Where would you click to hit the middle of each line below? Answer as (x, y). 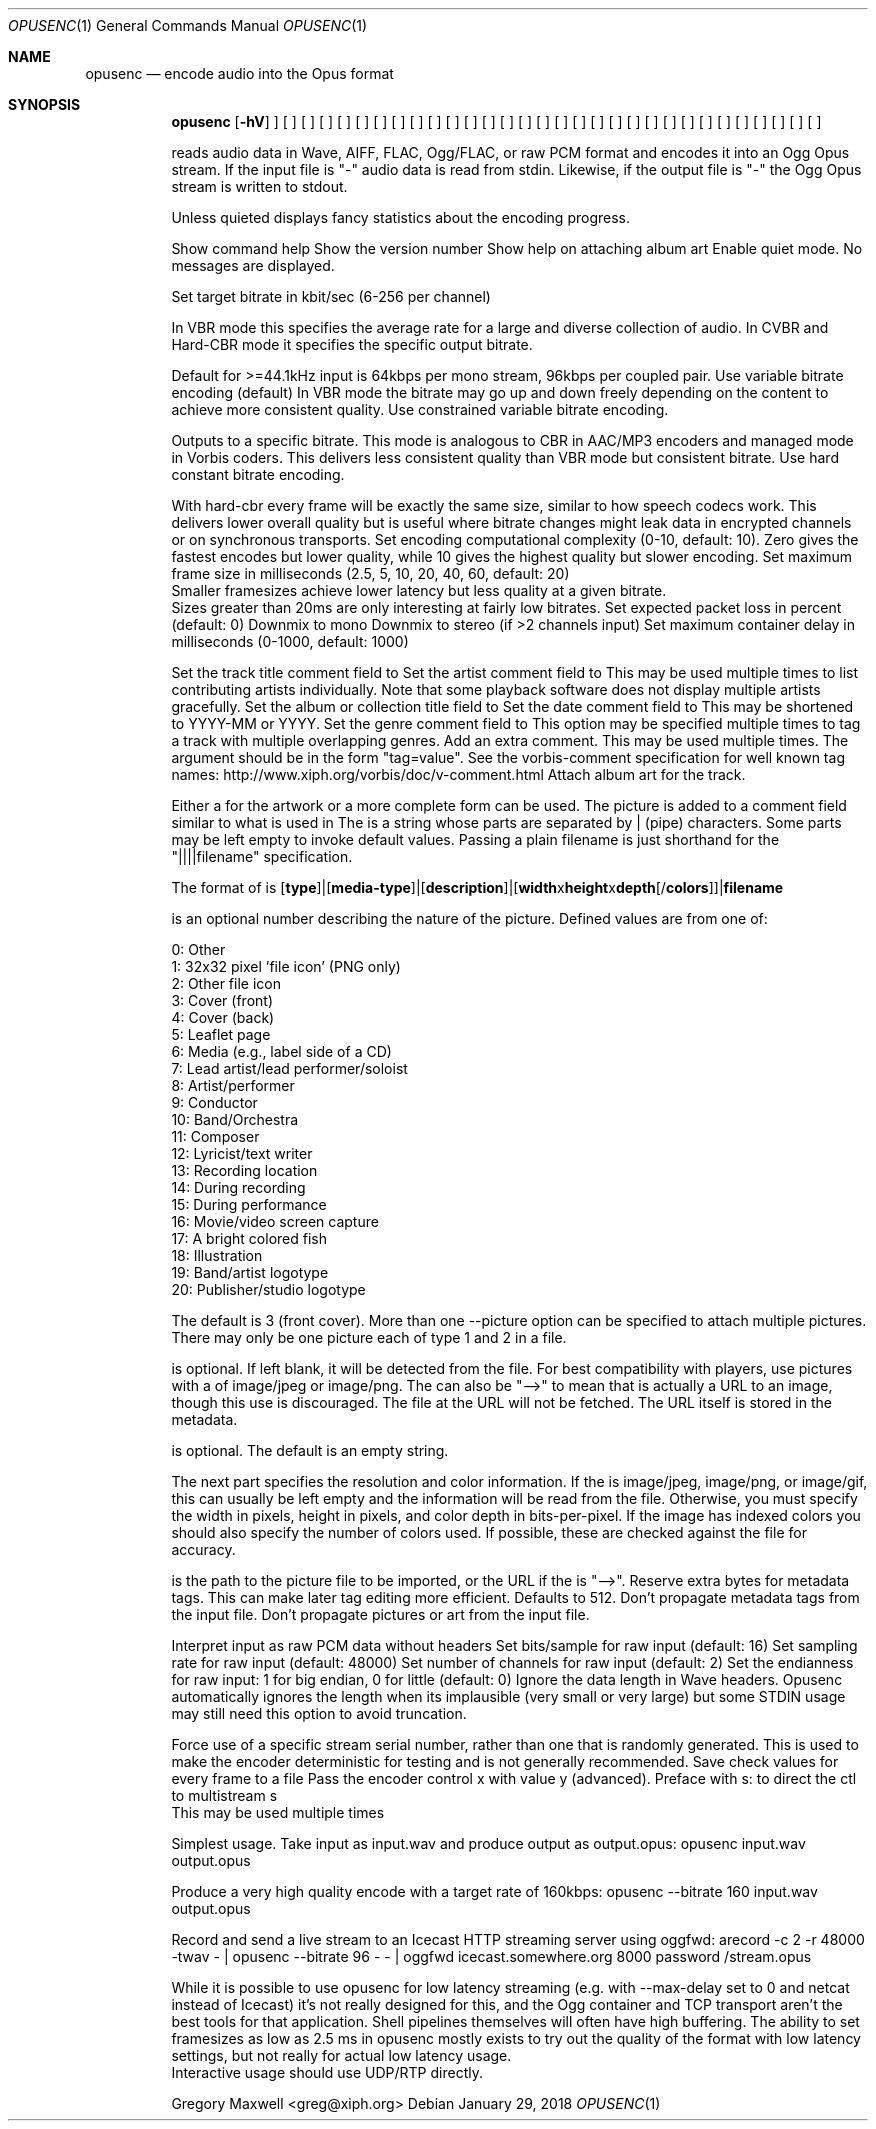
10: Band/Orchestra (235, 1119)
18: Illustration (217, 1255)
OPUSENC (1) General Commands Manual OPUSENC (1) (188, 25)
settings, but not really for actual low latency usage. (341, 2055)
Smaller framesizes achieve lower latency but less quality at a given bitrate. (419, 590)
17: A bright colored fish (249, 1238)
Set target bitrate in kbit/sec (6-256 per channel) (331, 296)
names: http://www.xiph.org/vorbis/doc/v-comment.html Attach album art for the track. (458, 774)
